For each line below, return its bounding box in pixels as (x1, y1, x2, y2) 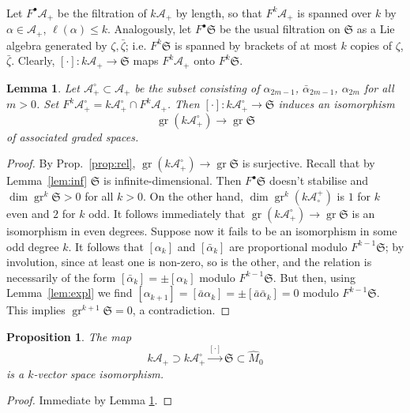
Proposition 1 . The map (6, 328, 132, 344)
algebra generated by (6, 36, 107, 53)
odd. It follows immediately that (88, 205, 246, 221)
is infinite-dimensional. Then (103, 172, 242, 189)
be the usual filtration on (219, 21, 340, 37)
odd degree (6, 238, 59, 254)
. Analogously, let (107, 21, 192, 37)
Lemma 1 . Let (6, 79, 80, 96)
